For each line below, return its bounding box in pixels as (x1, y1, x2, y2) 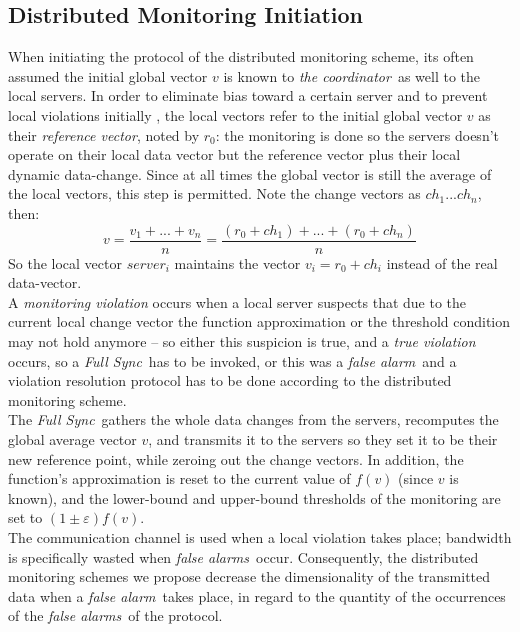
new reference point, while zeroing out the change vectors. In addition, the (8, 448, 464, 469)
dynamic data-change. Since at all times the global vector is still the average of (8, 163, 492, 184)
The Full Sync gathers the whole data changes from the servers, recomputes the (8, 409, 499, 430)
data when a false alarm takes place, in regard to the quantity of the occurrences (8, 585, 506, 606)
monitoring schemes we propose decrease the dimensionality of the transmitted (8, 566, 491, 587)
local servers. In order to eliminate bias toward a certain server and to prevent (8, 85, 488, 106)
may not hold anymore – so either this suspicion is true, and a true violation (8, 330, 476, 351)
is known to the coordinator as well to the (223, 65, 481, 86)
